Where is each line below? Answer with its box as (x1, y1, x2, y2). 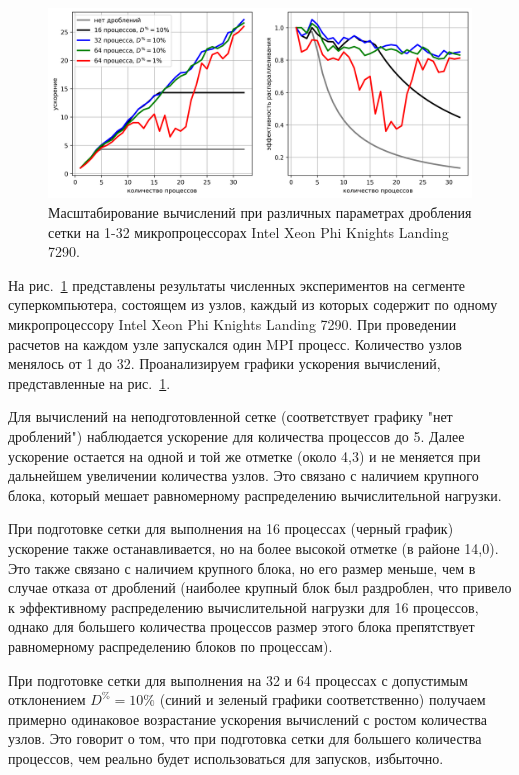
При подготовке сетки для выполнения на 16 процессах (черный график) (8, 518, 454, 539)
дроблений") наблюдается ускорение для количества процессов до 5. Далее (8, 426, 465, 446)
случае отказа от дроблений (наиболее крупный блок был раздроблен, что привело (8, 577, 512, 598)
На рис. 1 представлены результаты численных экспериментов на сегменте (8, 274, 466, 295)
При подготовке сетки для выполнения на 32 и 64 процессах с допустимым (8, 669, 468, 690)
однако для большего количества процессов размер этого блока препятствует (8, 616, 475, 637)
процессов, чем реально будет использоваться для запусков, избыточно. (8, 747, 444, 768)
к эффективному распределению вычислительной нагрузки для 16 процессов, (8, 596, 479, 617)
